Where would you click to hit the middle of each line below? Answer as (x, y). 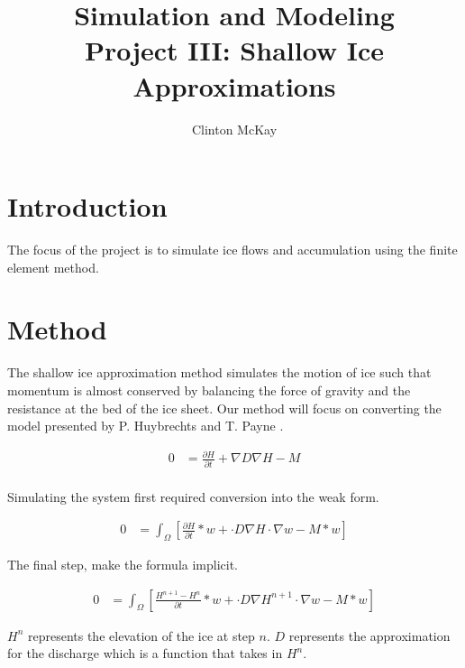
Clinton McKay (234, 129)
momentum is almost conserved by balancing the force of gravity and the (209, 390)
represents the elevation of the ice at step (141, 635)
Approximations (234, 85)
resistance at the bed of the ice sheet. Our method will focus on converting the (224, 408)
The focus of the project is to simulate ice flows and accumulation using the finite (232, 250)
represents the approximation (369, 635)
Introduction (87, 206)
